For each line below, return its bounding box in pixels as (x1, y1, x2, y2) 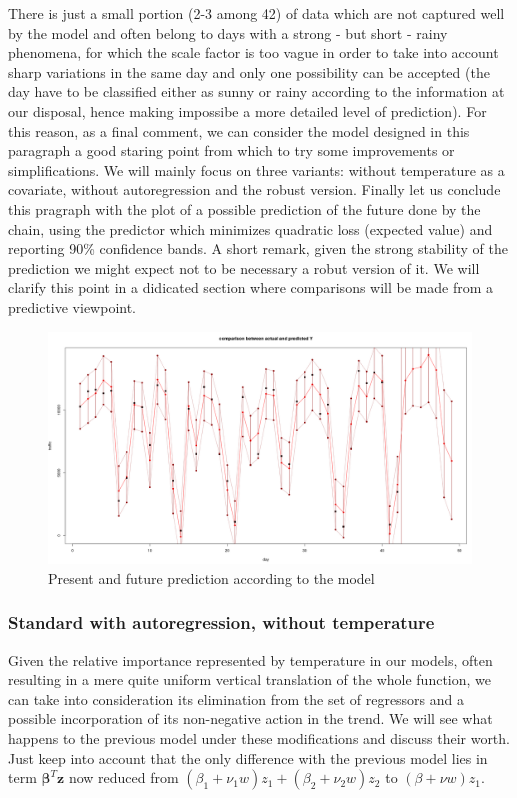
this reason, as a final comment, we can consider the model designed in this (8, 120, 470, 141)
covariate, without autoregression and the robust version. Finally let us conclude (8, 179, 501, 200)
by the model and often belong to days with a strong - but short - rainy (8, 22, 448, 43)
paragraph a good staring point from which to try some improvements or (8, 140, 455, 161)
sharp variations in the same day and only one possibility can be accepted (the (8, 61, 490, 82)
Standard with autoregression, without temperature (8, 610, 435, 635)
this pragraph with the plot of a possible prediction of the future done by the (8, 198, 481, 219)
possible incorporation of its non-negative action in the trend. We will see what (8, 708, 493, 729)
